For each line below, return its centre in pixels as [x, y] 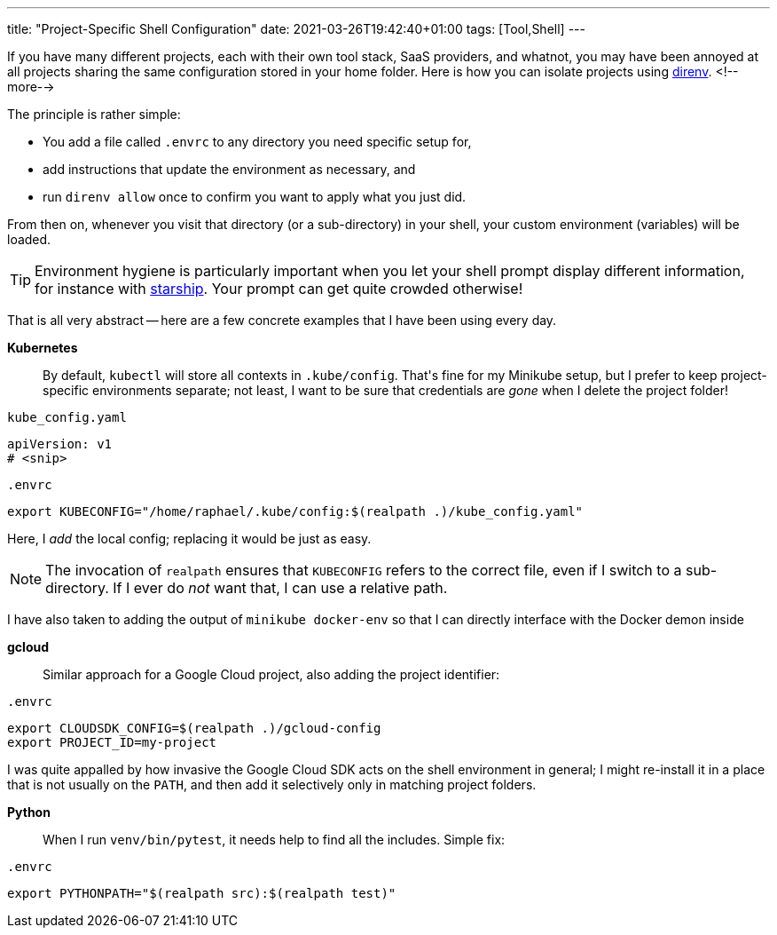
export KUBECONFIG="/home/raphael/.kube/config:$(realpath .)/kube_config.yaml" [295, 511]
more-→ [31, 87]
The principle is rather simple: [94, 114]
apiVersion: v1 [60, 444]
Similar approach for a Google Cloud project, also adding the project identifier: [271, 674]
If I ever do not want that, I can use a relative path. [280, 588]
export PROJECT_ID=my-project [112, 742]
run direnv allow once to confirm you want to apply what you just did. [255, 197]
